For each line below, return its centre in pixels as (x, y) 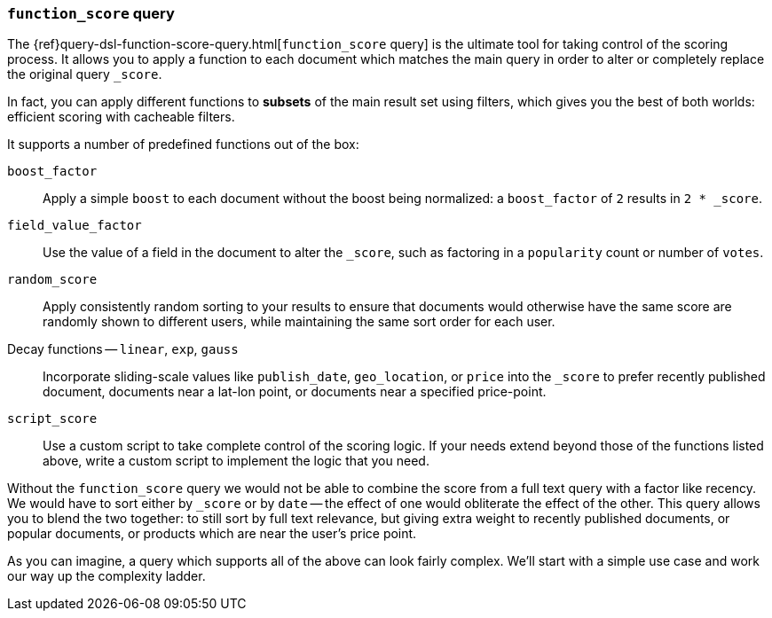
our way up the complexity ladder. (106, 576)
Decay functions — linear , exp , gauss (123, 349)
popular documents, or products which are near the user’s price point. (212, 534)
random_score (52, 280)
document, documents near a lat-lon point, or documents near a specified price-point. (295, 392)
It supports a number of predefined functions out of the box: (183, 145)
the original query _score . (85, 74)
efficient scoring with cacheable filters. (121, 117)
